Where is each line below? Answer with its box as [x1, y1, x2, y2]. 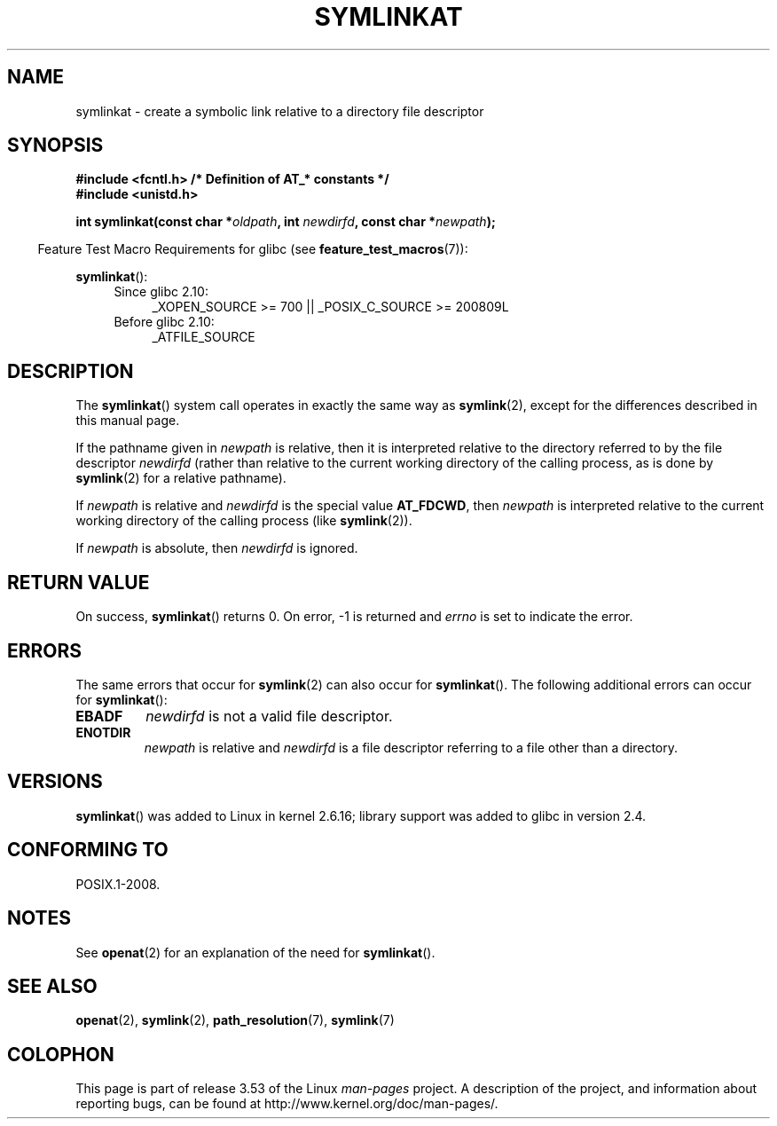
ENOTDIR [75, 724, 131, 740]
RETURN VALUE [7, 571, 150, 594]
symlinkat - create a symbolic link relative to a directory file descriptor [75, 103, 484, 119]
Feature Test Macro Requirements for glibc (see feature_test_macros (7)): [37, 241, 468, 257]
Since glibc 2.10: [114, 284, 208, 300]
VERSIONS [7, 770, 103, 793]
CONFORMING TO [7, 839, 169, 862]
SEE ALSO [7, 974, 98, 997]
